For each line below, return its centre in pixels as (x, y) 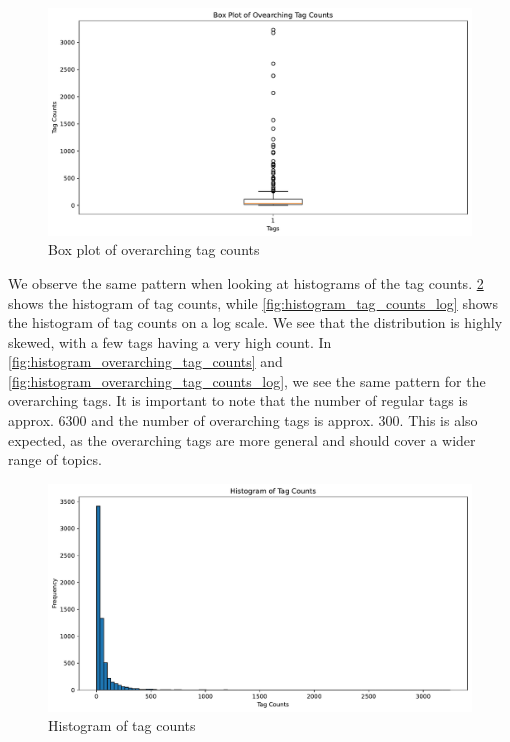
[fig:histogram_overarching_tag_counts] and (145, 361)
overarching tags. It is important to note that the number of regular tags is (238, 400)
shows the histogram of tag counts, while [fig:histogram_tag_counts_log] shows (253, 302)
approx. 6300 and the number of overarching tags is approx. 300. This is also (243, 420)
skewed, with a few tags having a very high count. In (170, 341)
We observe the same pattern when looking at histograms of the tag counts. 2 (246, 282)
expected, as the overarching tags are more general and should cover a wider (242, 439)
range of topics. (55, 459)
